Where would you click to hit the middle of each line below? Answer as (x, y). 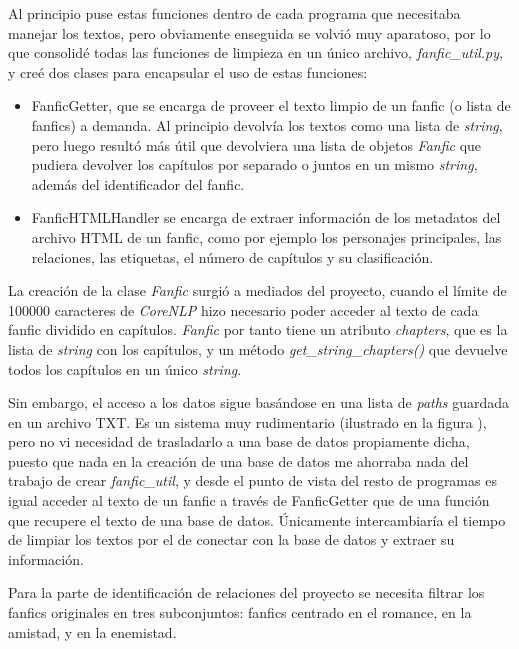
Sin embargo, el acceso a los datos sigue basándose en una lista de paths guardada (259, 402)
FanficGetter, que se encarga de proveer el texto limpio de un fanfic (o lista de (271, 105)
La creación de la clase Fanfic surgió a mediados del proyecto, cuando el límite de (257, 290)
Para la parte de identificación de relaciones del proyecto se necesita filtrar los (246, 592)
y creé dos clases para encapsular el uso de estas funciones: (188, 71)
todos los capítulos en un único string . (125, 368)
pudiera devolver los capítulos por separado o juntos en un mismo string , (254, 164)
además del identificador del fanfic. (138, 183)
